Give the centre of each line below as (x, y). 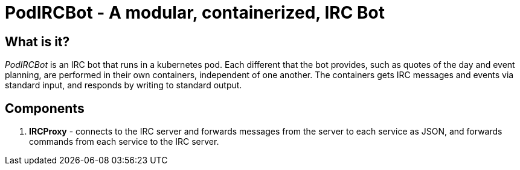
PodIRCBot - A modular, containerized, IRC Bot (195, 13)
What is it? (37, 41)
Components (45, 108)
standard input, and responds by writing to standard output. (124, 85)
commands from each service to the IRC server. (124, 142)
